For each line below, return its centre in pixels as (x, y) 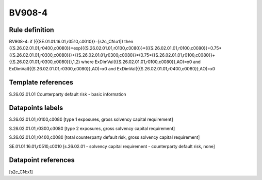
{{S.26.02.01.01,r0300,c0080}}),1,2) (44, 62)
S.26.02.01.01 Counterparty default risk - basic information (67, 94)
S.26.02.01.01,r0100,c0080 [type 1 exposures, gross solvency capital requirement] (91, 119)
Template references (41, 82)
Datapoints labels (36, 108)
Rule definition (32, 30)
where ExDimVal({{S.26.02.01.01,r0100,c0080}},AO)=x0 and (141, 62)
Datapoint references (42, 160)
